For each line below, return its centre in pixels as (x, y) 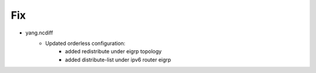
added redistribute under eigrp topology (114, 51)
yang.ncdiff (39, 33)
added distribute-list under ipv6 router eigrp (118, 60)
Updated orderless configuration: (85, 43)
